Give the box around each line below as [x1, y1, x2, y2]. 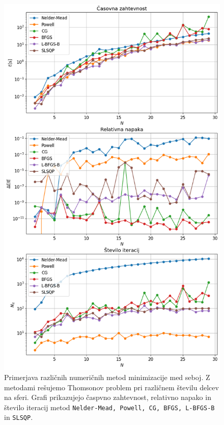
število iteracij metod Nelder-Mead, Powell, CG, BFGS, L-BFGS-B [4, 402, 215, 412]
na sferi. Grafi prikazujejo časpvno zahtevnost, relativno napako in [4, 392, 211, 403]
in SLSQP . [4, 412, 33, 422]
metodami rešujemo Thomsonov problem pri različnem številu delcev [4, 382, 219, 392]
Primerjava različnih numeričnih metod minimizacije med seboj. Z [4, 372, 210, 383]
